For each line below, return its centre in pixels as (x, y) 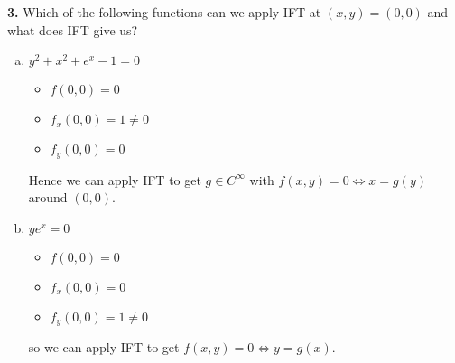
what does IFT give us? (73, 29)
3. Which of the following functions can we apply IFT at (164, 12)
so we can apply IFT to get (104, 347)
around (48, 197)
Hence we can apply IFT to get (115, 179)
